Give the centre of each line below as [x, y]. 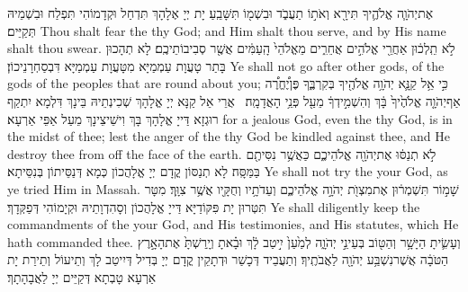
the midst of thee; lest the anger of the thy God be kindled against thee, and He [229, 136]
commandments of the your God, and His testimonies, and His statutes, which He [233, 224]
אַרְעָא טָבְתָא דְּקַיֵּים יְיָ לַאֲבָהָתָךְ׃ [82, 276]
